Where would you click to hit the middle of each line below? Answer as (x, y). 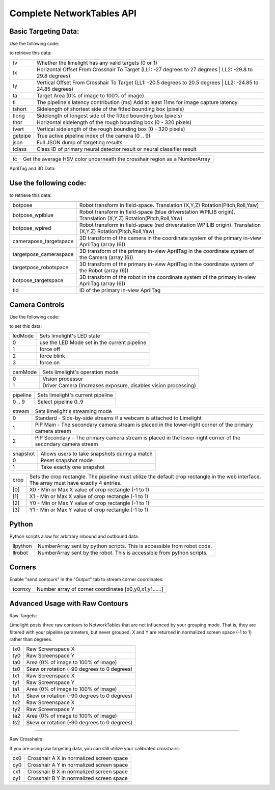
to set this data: (26, 326)
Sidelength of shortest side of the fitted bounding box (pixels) (110, 109)
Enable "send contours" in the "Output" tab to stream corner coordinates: (87, 579)
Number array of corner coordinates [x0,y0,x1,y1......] (100, 589)
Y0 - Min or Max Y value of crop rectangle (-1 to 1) (89, 503)
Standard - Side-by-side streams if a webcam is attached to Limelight (118, 418)
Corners (23, 567)
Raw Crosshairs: (26, 739)
